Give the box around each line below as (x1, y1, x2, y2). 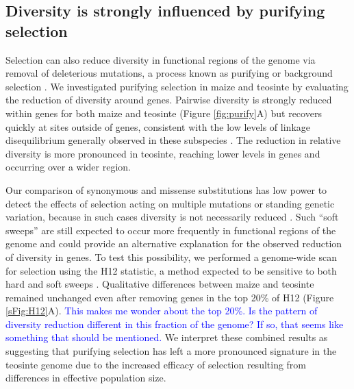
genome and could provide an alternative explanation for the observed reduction (5, 236, 342, 251)
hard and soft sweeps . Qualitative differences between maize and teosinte (5, 277, 314, 291)
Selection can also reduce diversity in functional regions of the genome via (5, 52, 316, 66)
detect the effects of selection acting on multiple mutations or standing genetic (5, 196, 335, 210)
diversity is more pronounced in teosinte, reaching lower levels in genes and (5, 146, 320, 160)
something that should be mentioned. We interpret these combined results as (5, 330, 328, 344)
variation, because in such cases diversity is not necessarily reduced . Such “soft (5, 210, 339, 224)
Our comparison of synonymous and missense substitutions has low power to (5, 182, 327, 197)
